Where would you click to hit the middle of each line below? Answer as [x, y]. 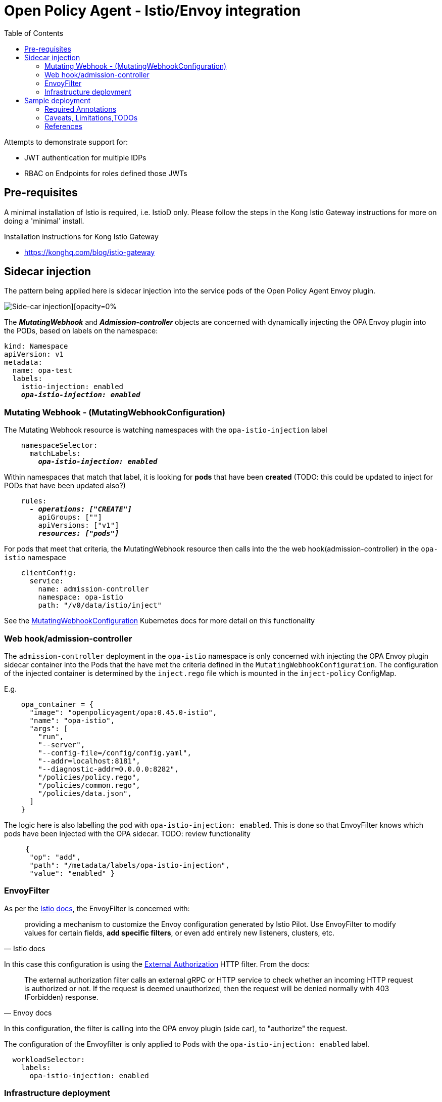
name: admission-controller [93, 589]
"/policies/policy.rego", [89, 777]
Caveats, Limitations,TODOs [91, 117]
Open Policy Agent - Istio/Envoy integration [153, 11]
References [63, 126]
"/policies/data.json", [85, 793]
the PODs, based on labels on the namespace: [81, 331]
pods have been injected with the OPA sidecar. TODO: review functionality [127, 833]
